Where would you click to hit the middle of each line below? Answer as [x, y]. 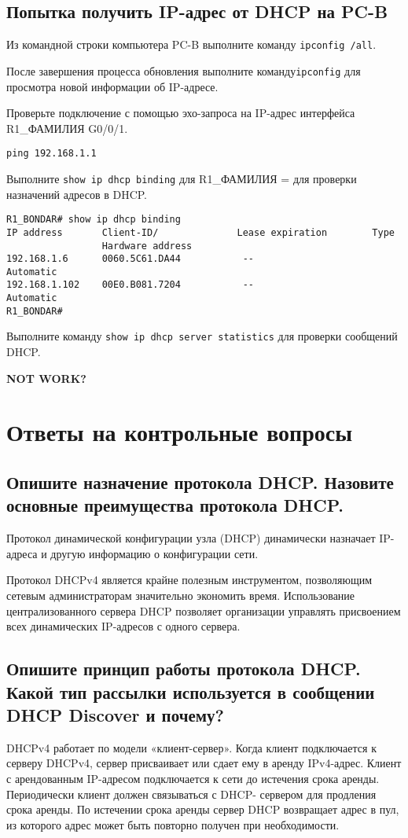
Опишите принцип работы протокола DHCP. [184, 669]
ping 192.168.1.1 [51, 154]
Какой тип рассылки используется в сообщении [191, 691]
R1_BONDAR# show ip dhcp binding [94, 220]
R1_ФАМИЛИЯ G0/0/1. [67, 128]
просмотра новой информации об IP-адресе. [112, 86]
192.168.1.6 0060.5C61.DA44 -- [130, 259]
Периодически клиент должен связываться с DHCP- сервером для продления [191, 794]
